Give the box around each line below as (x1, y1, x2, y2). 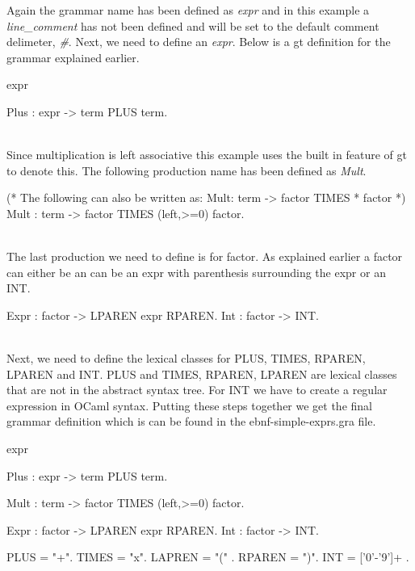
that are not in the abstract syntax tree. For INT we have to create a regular (6, 381, 388, 398)
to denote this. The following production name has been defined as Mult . (6, 162, 367, 178)
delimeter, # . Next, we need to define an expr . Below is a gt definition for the (6, 33, 391, 50)
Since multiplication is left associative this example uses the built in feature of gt (6, 146, 407, 163)
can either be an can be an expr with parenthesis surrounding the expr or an (6, 263, 386, 280)
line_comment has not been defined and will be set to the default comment (6, 17, 379, 34)
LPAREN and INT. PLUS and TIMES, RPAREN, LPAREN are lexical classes (6, 365, 397, 382)
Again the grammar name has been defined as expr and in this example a (6, 2, 370, 18)
